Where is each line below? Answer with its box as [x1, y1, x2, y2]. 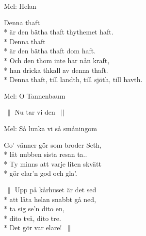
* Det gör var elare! [4, 222, 62, 233]
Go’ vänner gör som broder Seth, [4, 139, 102, 150]
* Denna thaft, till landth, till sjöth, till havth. [4, 74, 143, 84]
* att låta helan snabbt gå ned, [4, 194, 96, 204]
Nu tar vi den [15, 107, 55, 117]
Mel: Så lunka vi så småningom [4, 123, 97, 133]
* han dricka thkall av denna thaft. [4, 65, 108, 75]
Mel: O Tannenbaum [4, 90, 65, 101]
